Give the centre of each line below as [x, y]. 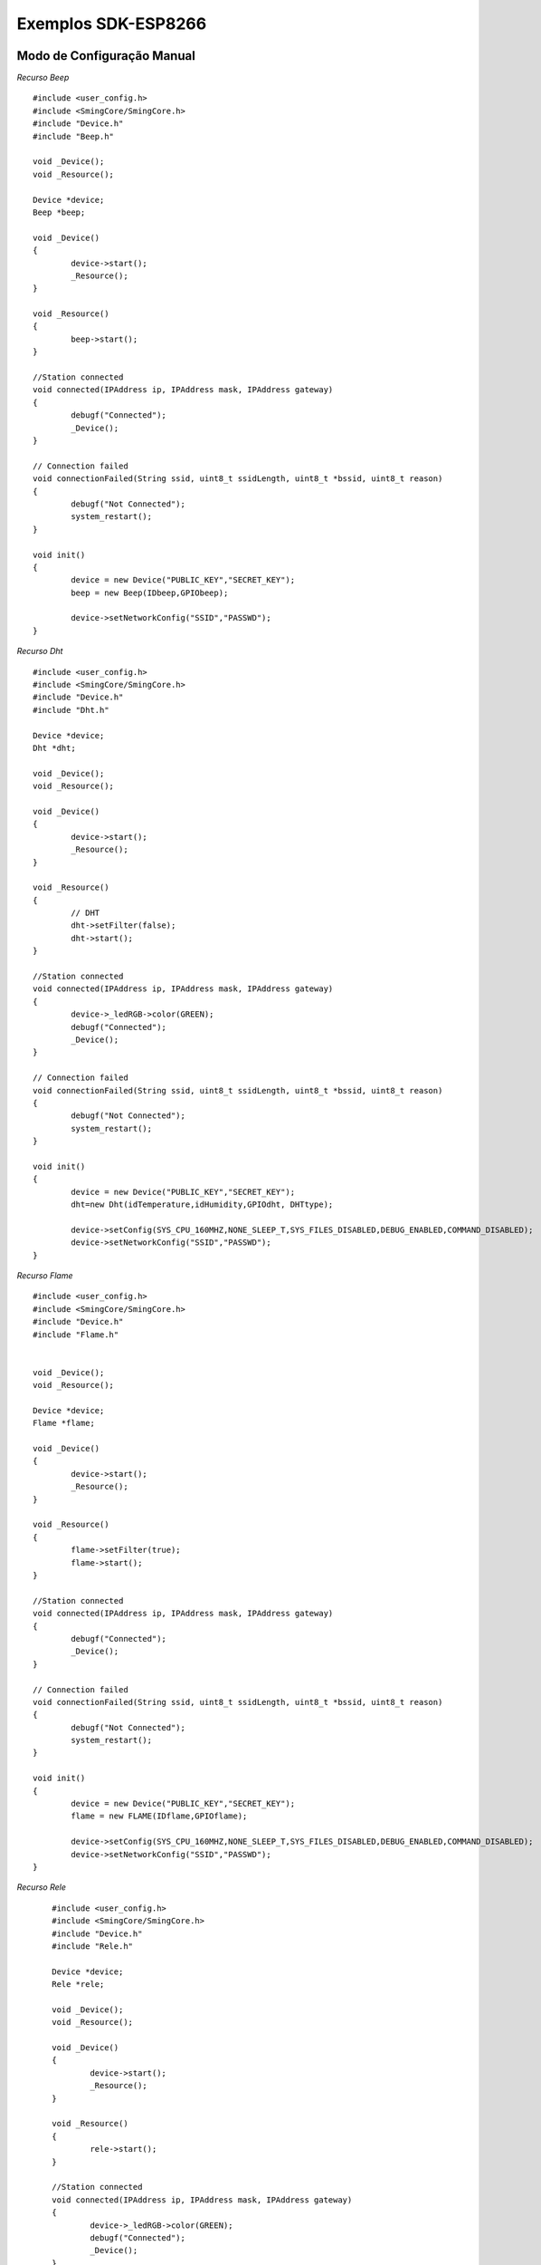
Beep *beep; [59, 212]
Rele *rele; [78, 1985]
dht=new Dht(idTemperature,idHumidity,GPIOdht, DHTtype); [202, 1205]
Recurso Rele [42, 1887]
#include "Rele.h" [92, 1946]
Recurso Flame [45, 1276]
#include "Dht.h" [71, 710]
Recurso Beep [43, 78]
